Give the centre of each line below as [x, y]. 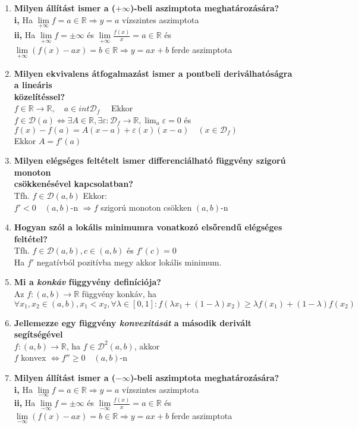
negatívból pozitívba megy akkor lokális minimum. [129, 262]
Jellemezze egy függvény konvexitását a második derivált [133, 322]
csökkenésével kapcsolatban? [73, 184]
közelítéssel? [40, 96]
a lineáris [33, 85]
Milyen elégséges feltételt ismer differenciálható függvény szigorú [150, 160]
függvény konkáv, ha [119, 294]
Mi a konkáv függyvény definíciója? [87, 282]
